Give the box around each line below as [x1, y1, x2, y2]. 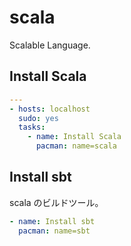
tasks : [18, 122, 46, 133]
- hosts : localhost [9, 104, 91, 114]
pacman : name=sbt [18, 226, 91, 236]
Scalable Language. [9, 39, 91, 51]
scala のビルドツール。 [9, 196, 104, 208]
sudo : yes [18, 113, 59, 123]
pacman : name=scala [35, 141, 117, 151]
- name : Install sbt [9, 216, 96, 226]
